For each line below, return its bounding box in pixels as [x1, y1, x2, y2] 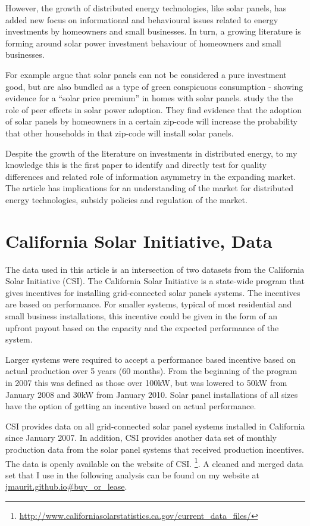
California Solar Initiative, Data [5, 228, 273, 253]
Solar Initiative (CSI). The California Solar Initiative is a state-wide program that [5, 275, 305, 287]
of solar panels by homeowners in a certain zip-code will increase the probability [5, 115, 298, 127]
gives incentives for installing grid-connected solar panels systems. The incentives [5, 286, 300, 298]
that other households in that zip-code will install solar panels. [5, 126, 234, 139]
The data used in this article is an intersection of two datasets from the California [5, 263, 305, 275]
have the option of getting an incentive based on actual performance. [5, 400, 256, 412]
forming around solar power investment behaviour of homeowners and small [5, 36, 281, 49]
